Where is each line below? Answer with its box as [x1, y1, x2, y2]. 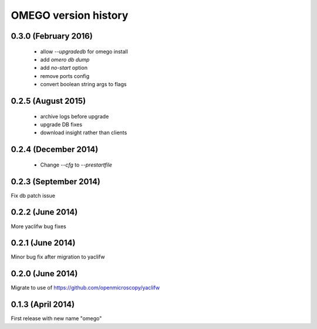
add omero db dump [40, 56, 90, 63]
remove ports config [40, 72, 90, 79]
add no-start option [40, 65, 88, 72]
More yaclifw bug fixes [11, 223, 67, 230]
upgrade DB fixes [40, 121, 82, 128]
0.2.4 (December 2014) [11, 144, 99, 155]
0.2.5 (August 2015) [11, 96, 86, 106]
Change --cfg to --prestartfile [40, 161, 113, 168]
